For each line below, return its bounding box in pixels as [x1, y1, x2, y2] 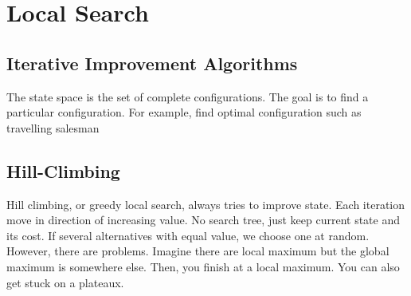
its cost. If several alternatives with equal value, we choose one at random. [6, 227, 370, 243]
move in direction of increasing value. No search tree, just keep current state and [6, 211, 401, 228]
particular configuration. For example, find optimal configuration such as [6, 104, 362, 120]
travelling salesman [6, 119, 100, 136]
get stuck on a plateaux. [6, 274, 124, 290]
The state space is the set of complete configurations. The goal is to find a [6, 88, 369, 105]
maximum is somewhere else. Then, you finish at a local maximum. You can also [6, 258, 400, 274]
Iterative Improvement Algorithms [6, 50, 298, 75]
